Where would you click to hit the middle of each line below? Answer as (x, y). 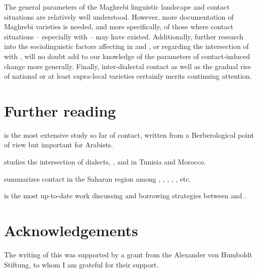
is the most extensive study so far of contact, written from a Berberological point (129, 134)
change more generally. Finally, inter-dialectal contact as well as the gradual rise (127, 66)
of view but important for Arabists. (59, 145)
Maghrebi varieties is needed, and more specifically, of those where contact (119, 26)
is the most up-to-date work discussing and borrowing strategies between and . (125, 196)
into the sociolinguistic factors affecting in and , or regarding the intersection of (126, 46)
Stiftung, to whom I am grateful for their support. (81, 264)
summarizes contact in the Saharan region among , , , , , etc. (98, 178)
